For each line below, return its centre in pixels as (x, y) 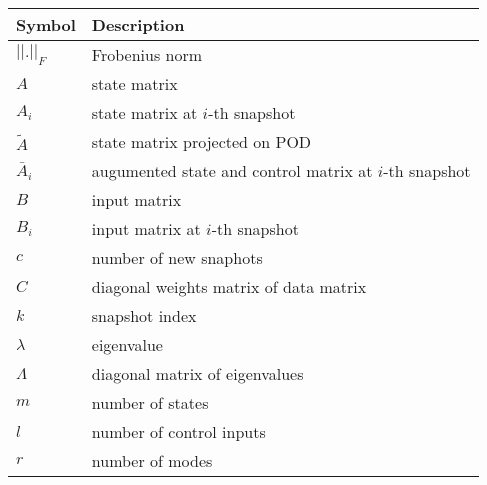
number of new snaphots (177, 257)
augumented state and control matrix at (232, 170)
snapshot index (144, 315)
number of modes (152, 460)
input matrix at (146, 228)
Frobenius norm (147, 54)
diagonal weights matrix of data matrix (229, 286)
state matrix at (144, 112)
